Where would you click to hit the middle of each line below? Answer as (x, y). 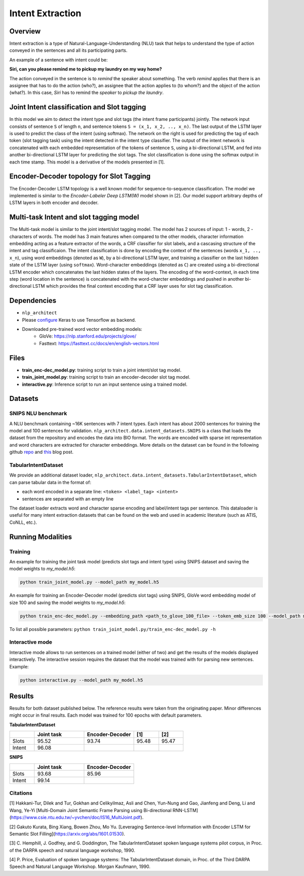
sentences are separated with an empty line (68, 499)
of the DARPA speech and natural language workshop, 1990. (72, 850)
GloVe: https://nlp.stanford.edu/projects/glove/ (88, 336)
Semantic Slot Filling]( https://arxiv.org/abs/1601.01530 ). (67, 834)
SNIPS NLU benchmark (38, 414)
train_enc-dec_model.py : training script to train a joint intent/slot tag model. (102, 370)
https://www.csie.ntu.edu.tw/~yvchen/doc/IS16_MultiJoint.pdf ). (77, 818)
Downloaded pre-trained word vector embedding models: (82, 329)
